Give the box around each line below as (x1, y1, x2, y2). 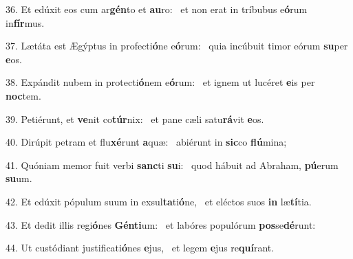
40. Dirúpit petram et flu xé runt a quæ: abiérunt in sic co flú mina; (6, 135, 287, 149)
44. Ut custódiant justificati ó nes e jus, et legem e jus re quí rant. (6, 240, 275, 255)
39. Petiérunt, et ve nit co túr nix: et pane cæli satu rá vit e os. (6, 111, 264, 126)
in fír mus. (6, 15, 45, 30)
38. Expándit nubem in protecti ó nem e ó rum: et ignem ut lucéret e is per (6, 75, 315, 89)
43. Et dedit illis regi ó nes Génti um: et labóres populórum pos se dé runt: (6, 217, 316, 232)
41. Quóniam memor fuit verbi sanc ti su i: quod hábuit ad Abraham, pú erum (6, 157, 339, 172)
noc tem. (6, 88, 41, 102)
